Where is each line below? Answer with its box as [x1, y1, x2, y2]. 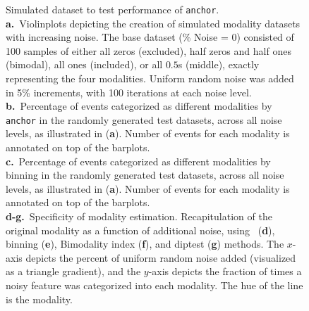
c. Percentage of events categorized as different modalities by [6, 153, 271, 168]
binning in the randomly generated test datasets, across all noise [6, 167, 284, 182]
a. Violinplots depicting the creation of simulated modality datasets [6, 15, 301, 30]
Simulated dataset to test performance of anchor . [6, 2, 219, 16]
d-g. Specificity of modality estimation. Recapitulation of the [6, 209, 272, 224]
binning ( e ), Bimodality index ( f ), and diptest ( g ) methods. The [6, 236, 284, 251]
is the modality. [6, 291, 73, 306]
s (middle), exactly [178, 57, 260, 72]
